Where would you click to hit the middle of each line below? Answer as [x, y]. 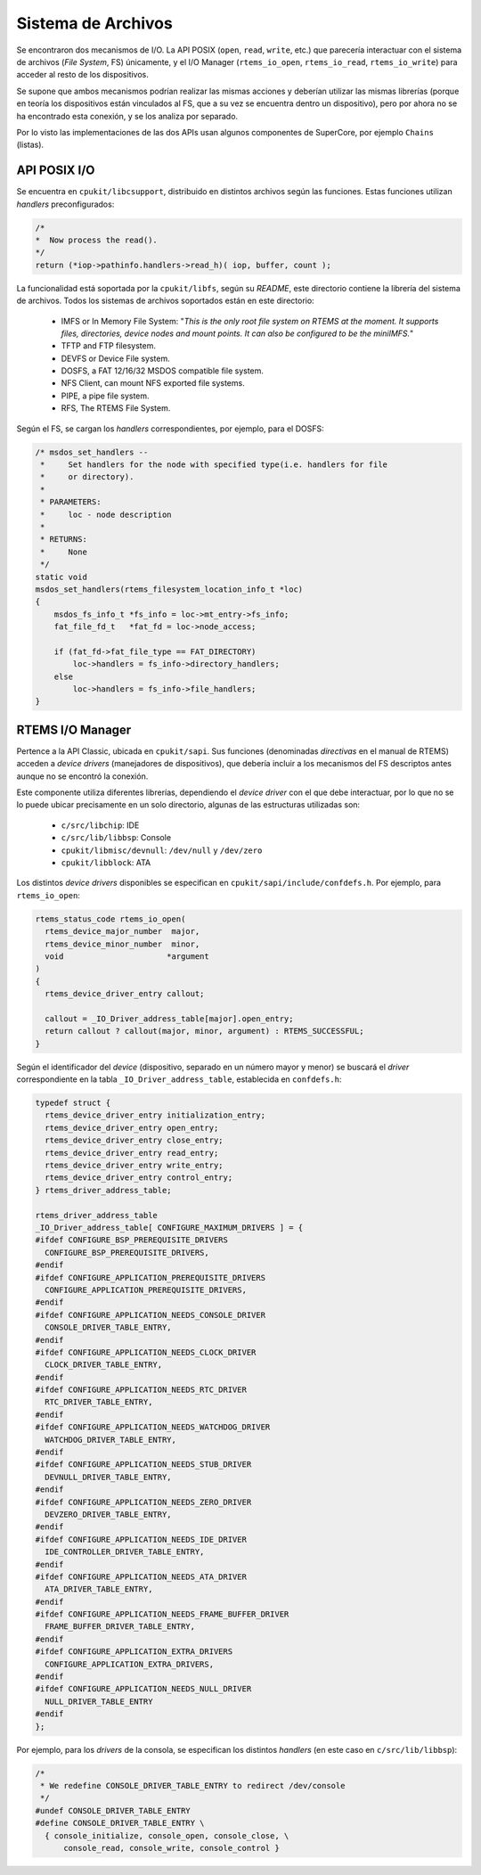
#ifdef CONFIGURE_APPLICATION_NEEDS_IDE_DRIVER [141, 1539]
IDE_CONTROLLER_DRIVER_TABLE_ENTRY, [125, 1552]
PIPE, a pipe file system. [106, 396]
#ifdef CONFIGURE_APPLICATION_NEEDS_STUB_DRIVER [143, 1465]
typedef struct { [73, 1103]
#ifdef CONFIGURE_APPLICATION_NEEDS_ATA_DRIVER [141, 1576]
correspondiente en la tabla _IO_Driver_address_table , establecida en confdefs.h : [179, 1079]
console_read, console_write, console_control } [171, 1848]
